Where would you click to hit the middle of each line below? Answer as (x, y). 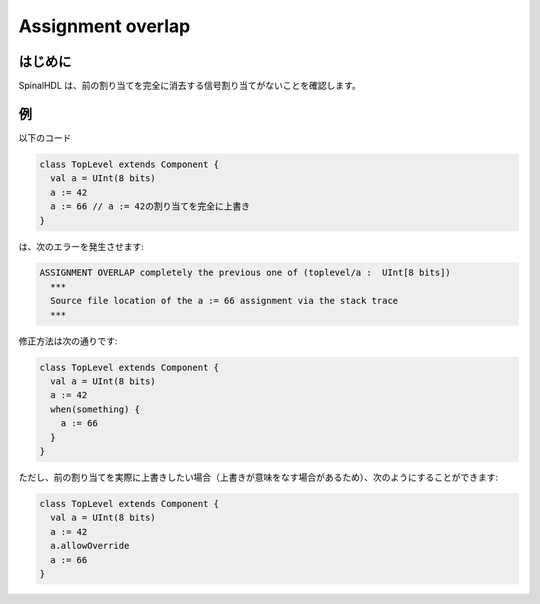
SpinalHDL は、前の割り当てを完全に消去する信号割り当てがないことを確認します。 (190, 86)
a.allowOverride (90, 546)
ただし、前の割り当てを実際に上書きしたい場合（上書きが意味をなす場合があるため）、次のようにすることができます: (258, 477)
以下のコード (45, 137)
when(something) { (95, 409)
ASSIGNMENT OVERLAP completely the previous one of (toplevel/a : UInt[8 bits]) (245, 273)
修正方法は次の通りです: (68, 341)
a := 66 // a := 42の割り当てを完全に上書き (150, 206)
